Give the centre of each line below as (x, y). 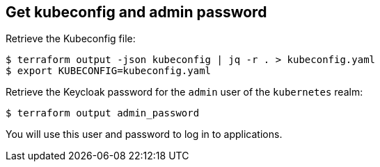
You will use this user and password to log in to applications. (144, 134)
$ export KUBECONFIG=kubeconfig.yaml (109, 71)
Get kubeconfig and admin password (136, 12)
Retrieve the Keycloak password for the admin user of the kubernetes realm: (184, 92)
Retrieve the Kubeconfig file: (71, 39)
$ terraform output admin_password (103, 113)
